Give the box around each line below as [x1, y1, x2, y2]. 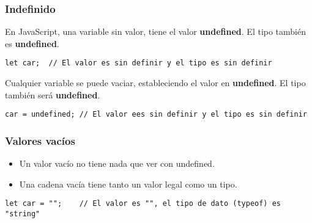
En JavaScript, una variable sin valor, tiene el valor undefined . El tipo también [5, 25, 306, 38]
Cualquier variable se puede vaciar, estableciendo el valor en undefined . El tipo [5, 76, 306, 89]
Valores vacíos [5, 133, 75, 148]
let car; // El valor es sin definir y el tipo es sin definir [5, 59, 272, 68]
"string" [5, 209, 40, 218]
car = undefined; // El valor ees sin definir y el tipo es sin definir [5, 110, 307, 119]
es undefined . [5, 37, 59, 49]
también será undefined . [5, 88, 100, 101]
